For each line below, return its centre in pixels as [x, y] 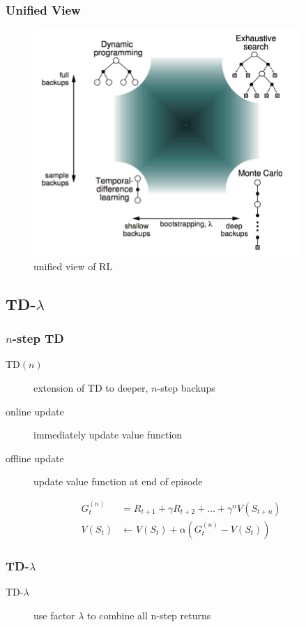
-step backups [186, 388]
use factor [54, 615]
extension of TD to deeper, [91, 388]
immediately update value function [108, 435]
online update [35, 411]
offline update [35, 458]
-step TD [38, 338]
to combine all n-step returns [149, 615]
